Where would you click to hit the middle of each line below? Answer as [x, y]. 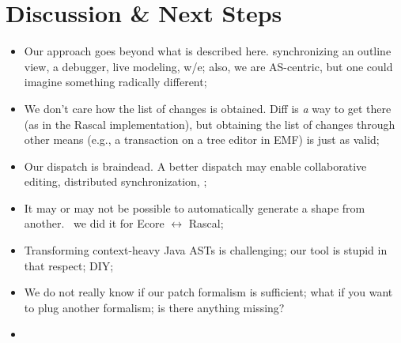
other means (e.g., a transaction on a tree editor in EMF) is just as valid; [202, 139]
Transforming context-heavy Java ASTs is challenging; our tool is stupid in [206, 250]
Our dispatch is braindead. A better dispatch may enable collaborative [195, 166]
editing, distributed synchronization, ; [115, 181]
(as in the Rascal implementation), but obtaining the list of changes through [210, 124]
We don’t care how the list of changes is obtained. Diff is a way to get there [208, 108]
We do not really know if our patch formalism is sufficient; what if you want [208, 292]
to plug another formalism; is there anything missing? [154, 307]
